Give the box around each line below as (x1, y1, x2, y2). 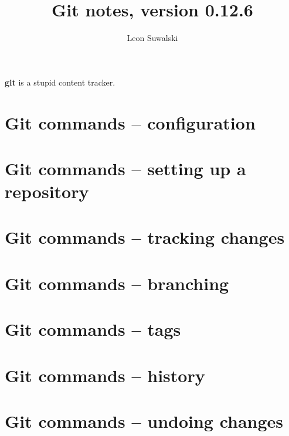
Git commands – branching (5, 271, 229, 295)
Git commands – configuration (5, 110, 256, 134)
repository (5, 179, 89, 203)
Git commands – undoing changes (5, 408, 284, 432)
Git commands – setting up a (5, 156, 246, 180)
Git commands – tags (5, 317, 181, 341)
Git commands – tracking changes (5, 225, 285, 249)
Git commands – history (5, 363, 205, 387)
